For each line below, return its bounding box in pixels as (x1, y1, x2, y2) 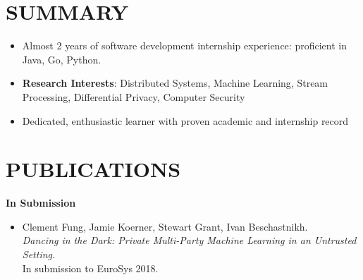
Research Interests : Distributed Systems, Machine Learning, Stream (22, 75, 328, 90)
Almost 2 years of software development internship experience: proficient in (22, 38, 347, 53)
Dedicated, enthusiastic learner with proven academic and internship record (22, 113, 349, 128)
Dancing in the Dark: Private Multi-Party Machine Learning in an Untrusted (22, 233, 357, 248)
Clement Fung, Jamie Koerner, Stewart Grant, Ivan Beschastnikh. (22, 219, 308, 233)
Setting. (22, 247, 56, 261)
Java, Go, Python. (22, 51, 101, 66)
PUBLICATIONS (6, 154, 181, 183)
